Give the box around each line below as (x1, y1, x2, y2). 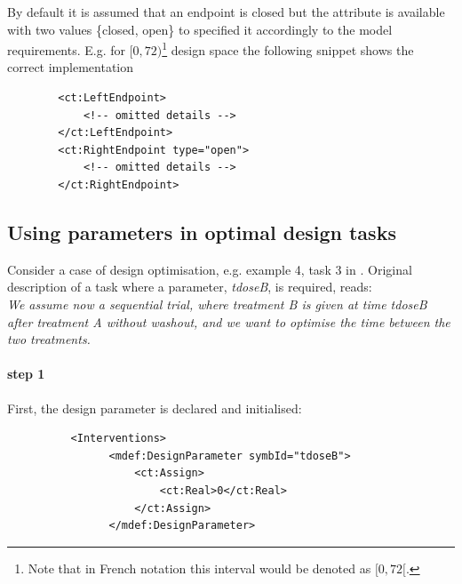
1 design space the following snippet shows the (162, 38, 414, 59)
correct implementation (7, 58, 134, 76)
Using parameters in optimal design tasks (7, 218, 396, 245)
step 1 (7, 364, 45, 383)
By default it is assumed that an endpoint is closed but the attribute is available (7, 3, 445, 20)
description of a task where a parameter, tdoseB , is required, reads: (7, 277, 372, 296)
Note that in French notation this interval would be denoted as (28, 558, 371, 577)
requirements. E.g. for (7, 40, 126, 59)
